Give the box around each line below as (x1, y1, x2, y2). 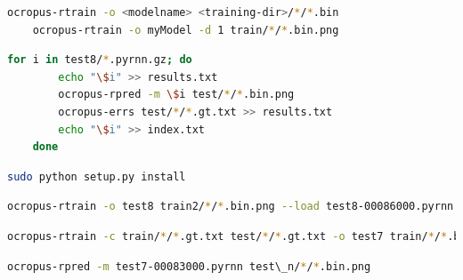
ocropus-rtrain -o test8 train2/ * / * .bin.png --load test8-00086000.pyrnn (7, 200, 454, 213)
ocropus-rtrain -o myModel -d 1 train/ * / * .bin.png (32, 23, 339, 36)
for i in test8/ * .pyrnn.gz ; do (7, 53, 192, 67)
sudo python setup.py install (7, 170, 186, 183)
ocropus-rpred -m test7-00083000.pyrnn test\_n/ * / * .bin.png (7, 260, 371, 273)
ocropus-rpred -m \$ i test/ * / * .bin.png (58, 88, 295, 101)
